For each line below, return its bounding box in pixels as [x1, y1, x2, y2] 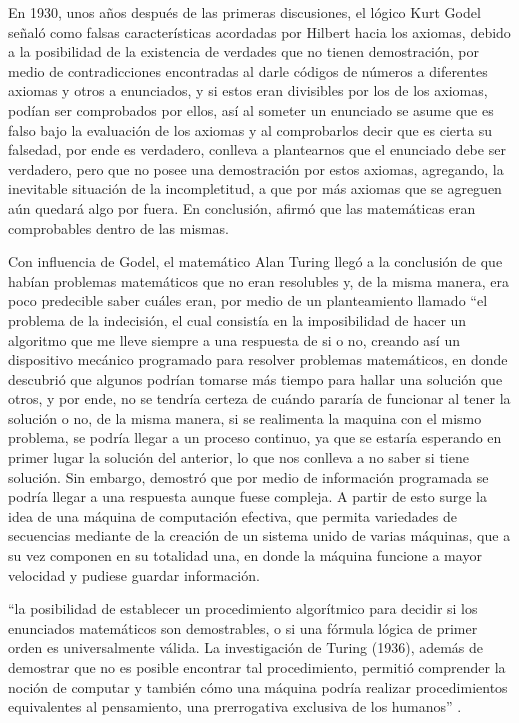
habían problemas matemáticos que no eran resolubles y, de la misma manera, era [8, 270, 510, 291]
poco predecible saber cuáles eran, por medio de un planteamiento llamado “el [8, 290, 488, 311]
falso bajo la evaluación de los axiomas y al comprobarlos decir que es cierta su [8, 119, 492, 140]
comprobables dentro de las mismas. [8, 217, 229, 238]
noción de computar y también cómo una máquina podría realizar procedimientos [8, 676, 508, 697]
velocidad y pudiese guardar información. [8, 564, 260, 585]
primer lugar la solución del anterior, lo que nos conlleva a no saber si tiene [8, 447, 469, 468]
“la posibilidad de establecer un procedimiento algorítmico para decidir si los [8, 598, 478, 619]
